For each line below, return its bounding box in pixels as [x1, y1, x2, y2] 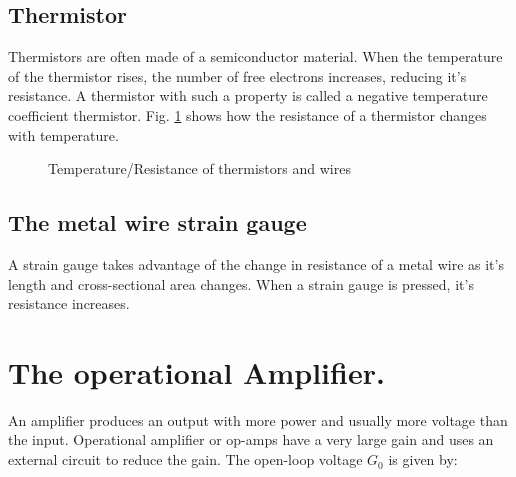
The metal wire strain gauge [8, 207, 307, 238]
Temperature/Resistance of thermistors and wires [48, 158, 351, 179]
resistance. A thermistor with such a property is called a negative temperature [8, 85, 488, 106]
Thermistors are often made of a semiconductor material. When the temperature [8, 46, 503, 67]
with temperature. [8, 124, 119, 145]
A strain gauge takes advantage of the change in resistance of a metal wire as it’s [8, 253, 504, 274]
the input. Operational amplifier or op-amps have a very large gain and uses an [8, 429, 494, 450]
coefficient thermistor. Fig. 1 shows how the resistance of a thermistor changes [8, 104, 487, 125]
